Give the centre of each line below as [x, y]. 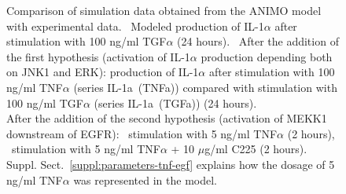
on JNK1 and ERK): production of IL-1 [103, 72]
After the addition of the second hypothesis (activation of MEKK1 [167, 118]
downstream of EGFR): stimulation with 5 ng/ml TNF [142, 133]
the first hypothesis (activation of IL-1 [98, 56]
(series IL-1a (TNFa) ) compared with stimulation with [205, 87]
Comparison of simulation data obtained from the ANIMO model [164, 10]
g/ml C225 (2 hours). [256, 149]
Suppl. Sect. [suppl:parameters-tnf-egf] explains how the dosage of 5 [171, 164]
